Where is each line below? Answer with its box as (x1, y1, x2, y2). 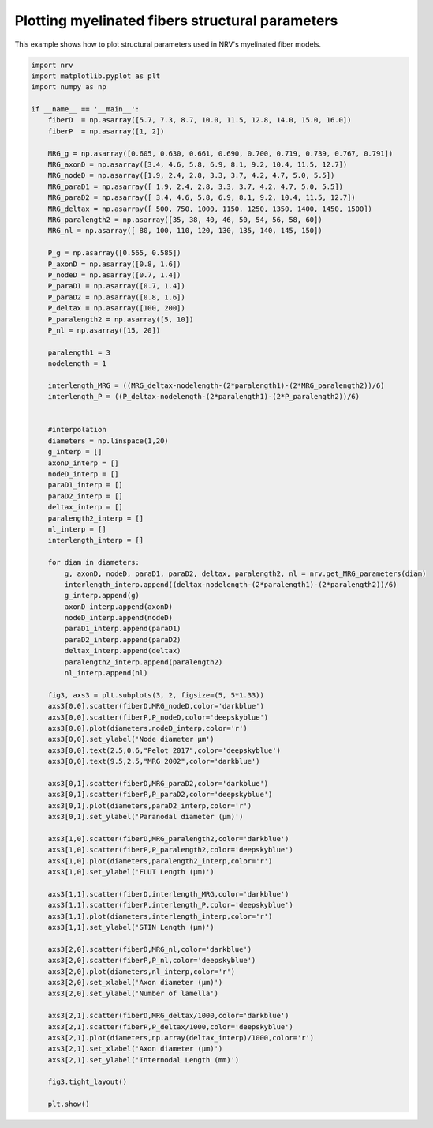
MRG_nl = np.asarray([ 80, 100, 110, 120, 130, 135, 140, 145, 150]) (47, 226, 323, 235)
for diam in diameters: (47, 558, 140, 567)
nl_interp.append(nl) (64, 668, 148, 678)
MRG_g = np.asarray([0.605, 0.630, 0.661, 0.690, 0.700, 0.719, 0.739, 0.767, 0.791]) (47, 149, 394, 158)
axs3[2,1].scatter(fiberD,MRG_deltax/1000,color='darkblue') (47, 1011, 289, 1021)
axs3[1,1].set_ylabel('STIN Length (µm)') (47, 923, 215, 931)
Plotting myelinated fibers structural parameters (14, 12, 338, 29)
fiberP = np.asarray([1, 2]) (47, 126, 165, 136)
